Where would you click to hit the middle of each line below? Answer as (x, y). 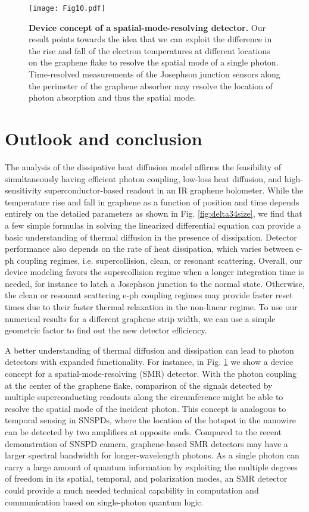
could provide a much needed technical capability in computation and (132, 490)
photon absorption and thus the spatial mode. (113, 97)
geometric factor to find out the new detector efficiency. (106, 330)
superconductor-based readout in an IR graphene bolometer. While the (174, 190)
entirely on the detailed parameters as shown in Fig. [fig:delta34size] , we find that (154, 213)
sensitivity (23, 190)
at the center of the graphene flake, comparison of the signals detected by (139, 385)
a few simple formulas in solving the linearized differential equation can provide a (153, 225)
